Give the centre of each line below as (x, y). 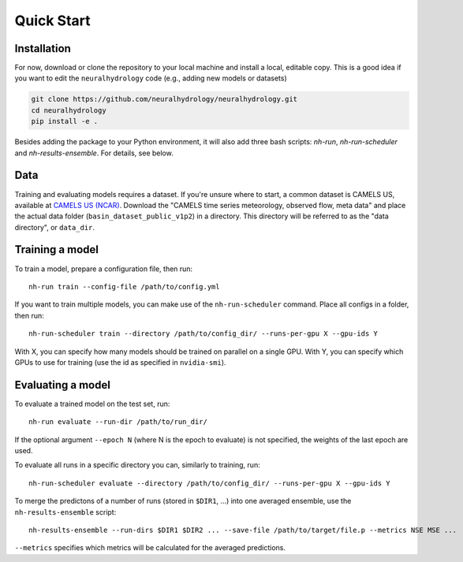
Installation (43, 48)
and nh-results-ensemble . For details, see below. (94, 153)
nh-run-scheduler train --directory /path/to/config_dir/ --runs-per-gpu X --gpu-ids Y (203, 334)
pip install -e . (65, 121)
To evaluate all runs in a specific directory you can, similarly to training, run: (137, 465)
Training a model (56, 249)
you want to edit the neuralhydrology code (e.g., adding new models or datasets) (151, 78)
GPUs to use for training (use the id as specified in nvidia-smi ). (120, 362)
